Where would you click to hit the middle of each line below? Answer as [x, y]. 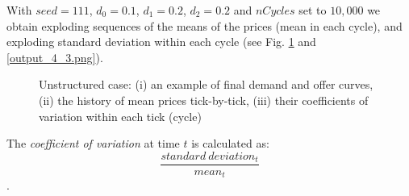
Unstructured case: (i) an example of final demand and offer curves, [206, 84]
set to [313, 10]
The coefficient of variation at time [93, 143]
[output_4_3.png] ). [55, 57]
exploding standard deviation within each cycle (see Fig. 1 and [161, 42]
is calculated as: [230, 143]
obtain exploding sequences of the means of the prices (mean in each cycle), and [204, 25]
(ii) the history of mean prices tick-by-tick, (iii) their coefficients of [204, 100]
